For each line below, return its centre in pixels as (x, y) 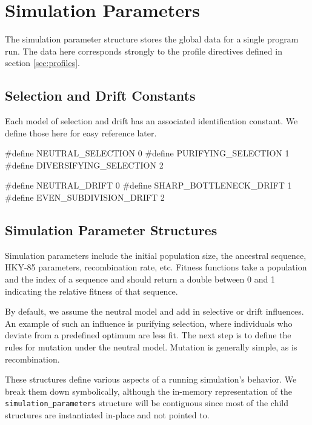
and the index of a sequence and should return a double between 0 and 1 (140, 279)
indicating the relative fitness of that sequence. (91, 291)
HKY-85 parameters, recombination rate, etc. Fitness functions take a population (156, 267)
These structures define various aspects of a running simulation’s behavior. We (151, 379)
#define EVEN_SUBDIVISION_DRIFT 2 (85, 197)
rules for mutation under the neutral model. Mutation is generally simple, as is (151, 347)
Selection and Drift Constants (100, 95)
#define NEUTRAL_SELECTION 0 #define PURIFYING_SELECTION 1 (147, 153)
